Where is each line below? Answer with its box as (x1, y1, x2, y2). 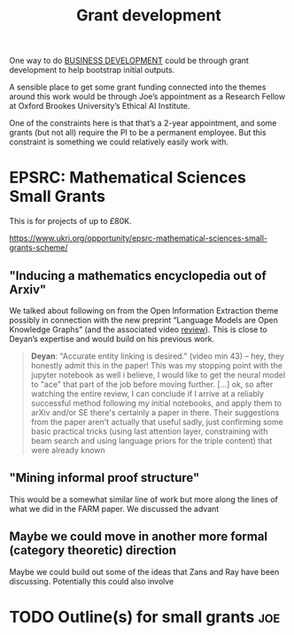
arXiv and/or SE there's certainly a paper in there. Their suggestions (30, 407, 280, 417)
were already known (30, 445, 106, 455)
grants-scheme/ (9, 243, 68, 253)
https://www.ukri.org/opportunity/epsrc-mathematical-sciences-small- (9, 233, 268, 244)
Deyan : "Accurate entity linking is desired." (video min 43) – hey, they (30, 351, 285, 361)
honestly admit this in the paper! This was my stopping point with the (30, 360, 283, 370)
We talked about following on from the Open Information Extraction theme (9, 305, 279, 315)
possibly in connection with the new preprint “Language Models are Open (9, 314, 279, 325)
